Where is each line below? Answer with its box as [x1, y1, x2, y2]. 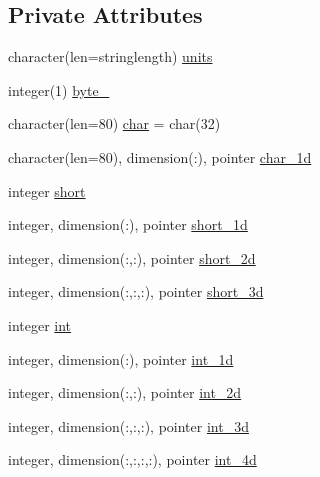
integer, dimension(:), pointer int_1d [8, 348, 234, 369]
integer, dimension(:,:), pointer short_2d [8, 247, 256, 268]
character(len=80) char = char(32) [8, 113, 221, 134]
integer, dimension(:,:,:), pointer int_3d [8, 415, 249, 436]
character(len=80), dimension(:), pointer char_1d [8, 146, 312, 167]
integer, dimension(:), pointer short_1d [8, 214, 248, 235]
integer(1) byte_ [8, 79, 110, 100]
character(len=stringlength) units [8, 46, 213, 67]
